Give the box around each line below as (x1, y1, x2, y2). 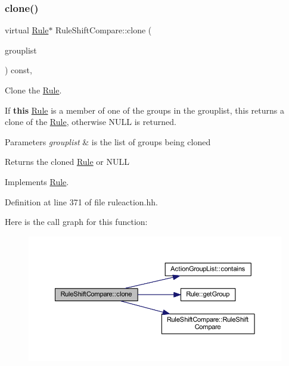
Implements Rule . (5, 175, 69, 187)
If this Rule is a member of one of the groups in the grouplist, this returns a (5, 104, 284, 116)
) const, (5, 64, 32, 76)
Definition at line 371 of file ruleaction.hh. (5, 195, 158, 208)
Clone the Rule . (5, 84, 62, 96)
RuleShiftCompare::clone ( (55, 24, 152, 36)
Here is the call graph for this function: (5, 215, 148, 228)
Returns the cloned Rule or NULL (5, 155, 129, 168)
